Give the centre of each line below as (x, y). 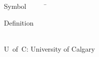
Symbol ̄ (25, 6)
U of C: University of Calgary (49, 48)
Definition (19, 22)
